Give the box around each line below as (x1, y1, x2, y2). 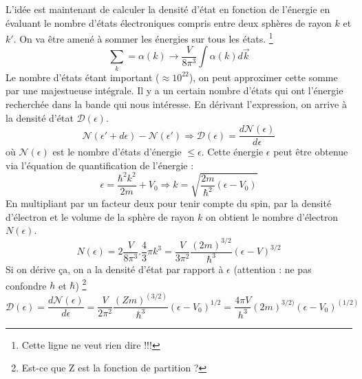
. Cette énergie (201, 144, 264, 159)
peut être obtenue (273, 144, 348, 159)
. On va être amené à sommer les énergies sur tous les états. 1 (13, 30, 273, 45)
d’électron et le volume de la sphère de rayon (6, 209, 195, 224)
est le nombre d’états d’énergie (52, 144, 182, 159)
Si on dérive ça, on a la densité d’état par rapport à (6, 261, 224, 276)
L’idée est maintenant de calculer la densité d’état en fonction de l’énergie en (6, 2, 330, 16)
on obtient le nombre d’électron (205, 209, 339, 224)
